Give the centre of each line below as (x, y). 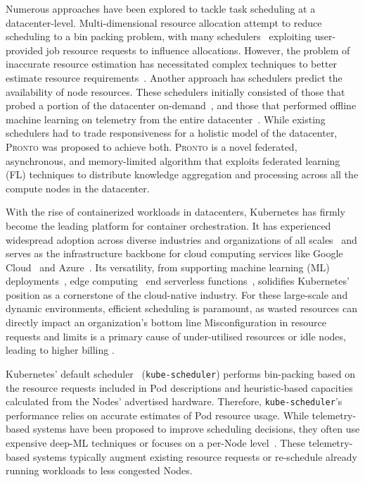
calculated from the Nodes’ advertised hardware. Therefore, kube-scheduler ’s (174, 401)
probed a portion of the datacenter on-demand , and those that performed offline (181, 105)
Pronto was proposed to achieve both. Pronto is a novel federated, (152, 146)
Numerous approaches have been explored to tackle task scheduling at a (161, 8)
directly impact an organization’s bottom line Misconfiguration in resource (166, 322)
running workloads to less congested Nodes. (99, 470)
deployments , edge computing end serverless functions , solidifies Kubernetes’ (178, 281)
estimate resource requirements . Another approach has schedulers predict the (174, 77)
